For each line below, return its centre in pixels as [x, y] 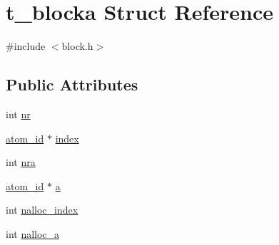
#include [26, 46]
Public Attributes [72, 84]
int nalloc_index [42, 210]
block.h [77, 46]
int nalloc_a [33, 233]
